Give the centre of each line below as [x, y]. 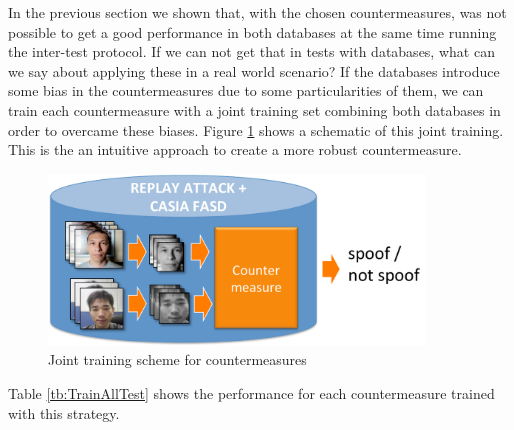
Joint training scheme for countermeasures [177, 359]
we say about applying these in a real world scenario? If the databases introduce [254, 70]
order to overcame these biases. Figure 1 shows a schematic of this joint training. [256, 129]
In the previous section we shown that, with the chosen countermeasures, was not [257, 12]
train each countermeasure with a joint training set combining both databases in [254, 109]
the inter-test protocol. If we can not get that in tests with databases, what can [251, 51]
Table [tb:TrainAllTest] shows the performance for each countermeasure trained [251, 392]
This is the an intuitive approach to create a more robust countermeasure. [235, 149]
